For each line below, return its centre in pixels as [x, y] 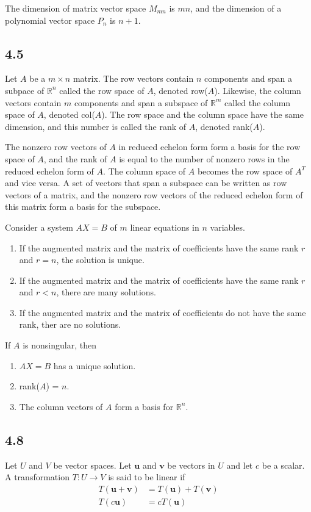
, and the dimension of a [236, 8]
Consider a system [39, 227]
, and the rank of [75, 158]
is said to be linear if [147, 477]
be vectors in [191, 465]
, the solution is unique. [100, 260]
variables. [227, 227]
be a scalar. [283, 465]
